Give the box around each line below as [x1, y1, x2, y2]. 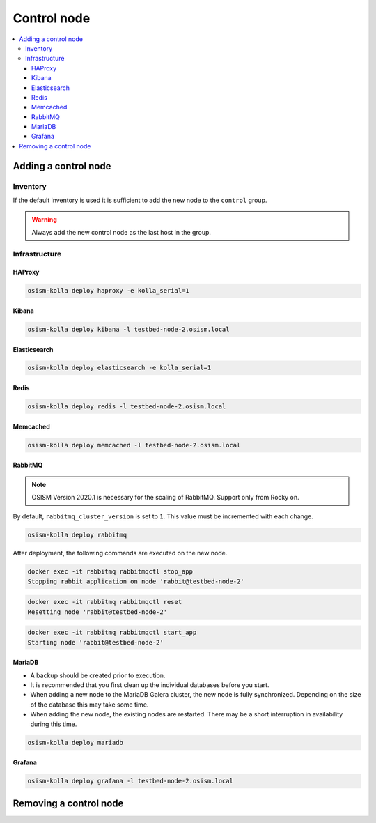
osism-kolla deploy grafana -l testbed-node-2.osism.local [27, 777, 233, 785]
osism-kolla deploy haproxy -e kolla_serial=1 [27, 286, 189, 295]
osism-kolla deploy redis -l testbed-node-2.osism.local [27, 403, 226, 410]
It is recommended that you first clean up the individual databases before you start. [30, 681, 269, 689]
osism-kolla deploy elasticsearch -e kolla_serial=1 [27, 364, 212, 372]
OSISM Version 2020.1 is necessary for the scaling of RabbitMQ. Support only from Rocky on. [31, 493, 299, 502]
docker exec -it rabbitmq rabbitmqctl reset [27, 598, 182, 606]
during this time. [30, 720, 77, 728]
